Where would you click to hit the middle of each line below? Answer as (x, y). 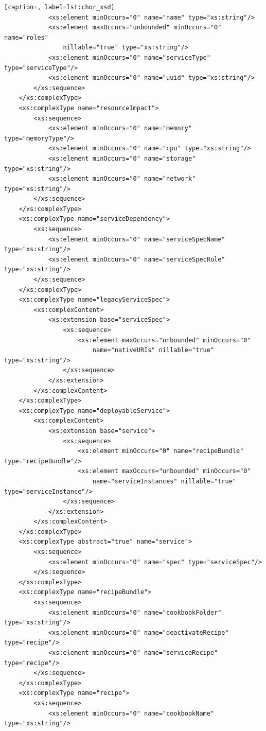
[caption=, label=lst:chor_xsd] (59, 7)
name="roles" (26, 37)
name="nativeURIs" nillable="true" (153, 350)
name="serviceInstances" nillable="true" (164, 481)
